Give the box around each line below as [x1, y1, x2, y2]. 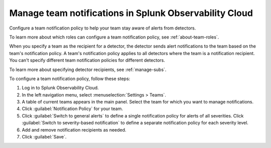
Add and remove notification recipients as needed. [22, 126, 126, 132]
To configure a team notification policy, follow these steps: [9, 75, 130, 81]
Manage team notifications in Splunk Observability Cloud [9, 7, 253, 18]
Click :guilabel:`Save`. [22, 134, 67, 140]
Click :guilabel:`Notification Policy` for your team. [22, 105, 123, 112]
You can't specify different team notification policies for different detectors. [9, 57, 166, 63]
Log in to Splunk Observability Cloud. [22, 85, 99, 91]
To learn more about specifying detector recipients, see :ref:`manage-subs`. [9, 66, 167, 72]
